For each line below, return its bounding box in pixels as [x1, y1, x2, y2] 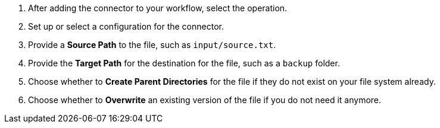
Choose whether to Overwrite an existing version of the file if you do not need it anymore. [28, 95, 382, 105]
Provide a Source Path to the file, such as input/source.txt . [28, 40, 276, 50]
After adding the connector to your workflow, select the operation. [28, 3, 288, 13]
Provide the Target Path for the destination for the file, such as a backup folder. [28, 58, 340, 68]
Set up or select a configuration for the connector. [28, 21, 224, 31]
